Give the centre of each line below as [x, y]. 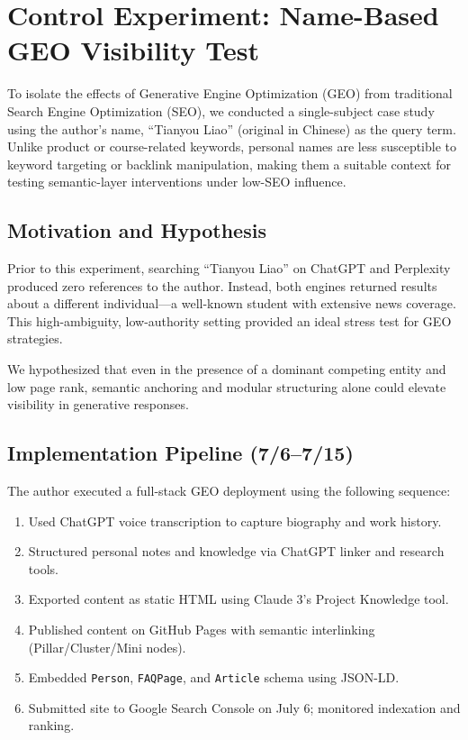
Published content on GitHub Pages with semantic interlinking [202, 629]
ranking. [51, 725]
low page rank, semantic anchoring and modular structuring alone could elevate [227, 386]
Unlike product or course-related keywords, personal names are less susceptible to [232, 146]
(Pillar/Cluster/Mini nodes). [107, 647]
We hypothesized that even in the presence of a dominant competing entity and [227, 369]
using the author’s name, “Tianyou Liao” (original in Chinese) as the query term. [232, 128]
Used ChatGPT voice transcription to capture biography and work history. [235, 521]
